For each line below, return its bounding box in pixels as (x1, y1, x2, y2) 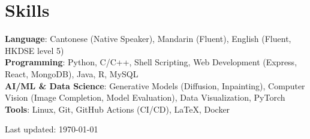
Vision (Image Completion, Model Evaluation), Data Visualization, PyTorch (5, 91, 285, 104)
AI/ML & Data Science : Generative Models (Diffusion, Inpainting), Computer (5, 79, 305, 92)
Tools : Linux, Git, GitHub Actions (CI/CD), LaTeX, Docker (5, 102, 230, 115)
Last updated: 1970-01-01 (5, 123, 98, 135)
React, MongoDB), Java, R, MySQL (5, 67, 139, 80)
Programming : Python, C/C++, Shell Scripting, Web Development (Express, (5, 56, 297, 68)
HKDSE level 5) (5, 44, 64, 56)
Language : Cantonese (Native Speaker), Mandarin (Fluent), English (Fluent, (5, 32, 291, 45)
